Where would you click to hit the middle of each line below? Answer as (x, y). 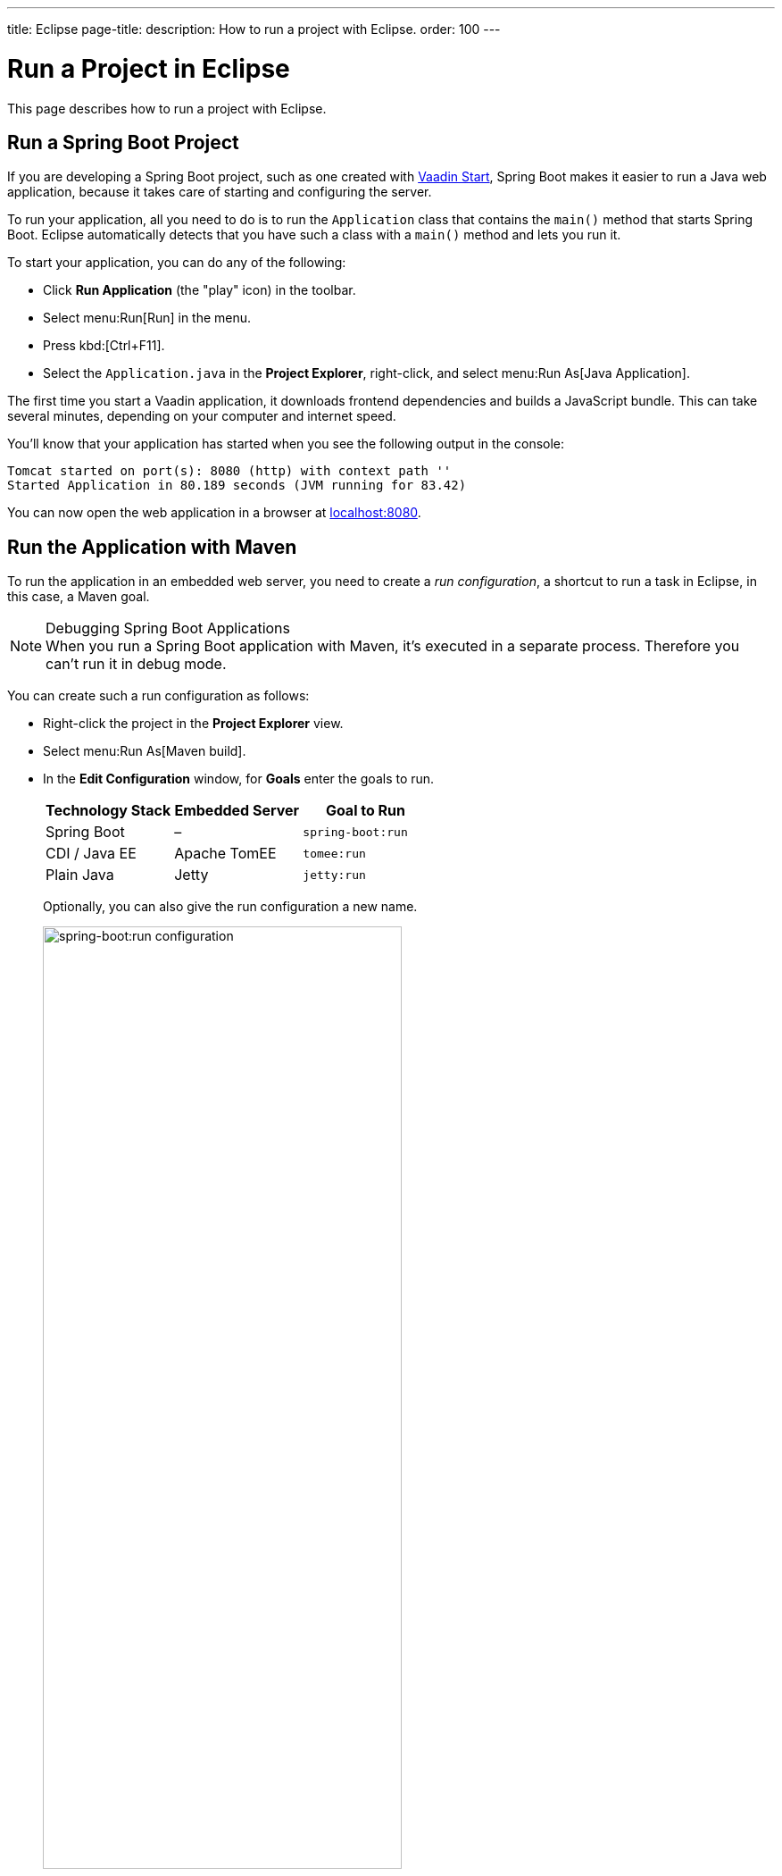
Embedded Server (237, 811)
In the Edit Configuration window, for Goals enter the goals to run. (239, 779)
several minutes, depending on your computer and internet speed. (202, 416)
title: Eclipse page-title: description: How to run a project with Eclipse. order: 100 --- (254, 29)
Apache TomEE (225, 854)
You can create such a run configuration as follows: (158, 696)
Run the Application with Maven (152, 547)
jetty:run (334, 875)
